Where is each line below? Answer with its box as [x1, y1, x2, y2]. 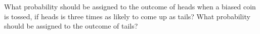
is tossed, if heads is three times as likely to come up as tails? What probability [4, 11, 250, 21]
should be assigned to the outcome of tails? [4, 21, 138, 31]
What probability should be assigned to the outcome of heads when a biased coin [4, 1, 256, 11]
